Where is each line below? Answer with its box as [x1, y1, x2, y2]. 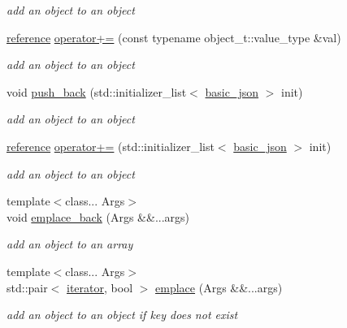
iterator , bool [67, 278, 133, 296]
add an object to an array [7, 235, 133, 252]
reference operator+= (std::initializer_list [7, 137, 215, 154]
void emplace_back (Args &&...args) [7, 208, 190, 225]
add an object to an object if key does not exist [7, 306, 238, 323]
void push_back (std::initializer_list [7, 83, 187, 100]
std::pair [7, 278, 48, 296]
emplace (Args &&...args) [155, 278, 283, 296]
